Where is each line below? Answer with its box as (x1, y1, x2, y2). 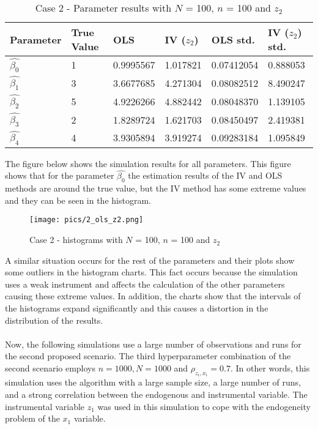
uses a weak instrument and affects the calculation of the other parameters (5, 277, 285, 290)
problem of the (5, 412, 60, 425)
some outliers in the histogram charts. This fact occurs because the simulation (5, 266, 298, 278)
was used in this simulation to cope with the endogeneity (97, 400, 311, 412)
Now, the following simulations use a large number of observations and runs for (5, 337, 301, 350)
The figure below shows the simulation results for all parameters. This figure (5, 157, 291, 170)
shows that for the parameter (5, 169, 114, 182)
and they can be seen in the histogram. (5, 193, 151, 206)
